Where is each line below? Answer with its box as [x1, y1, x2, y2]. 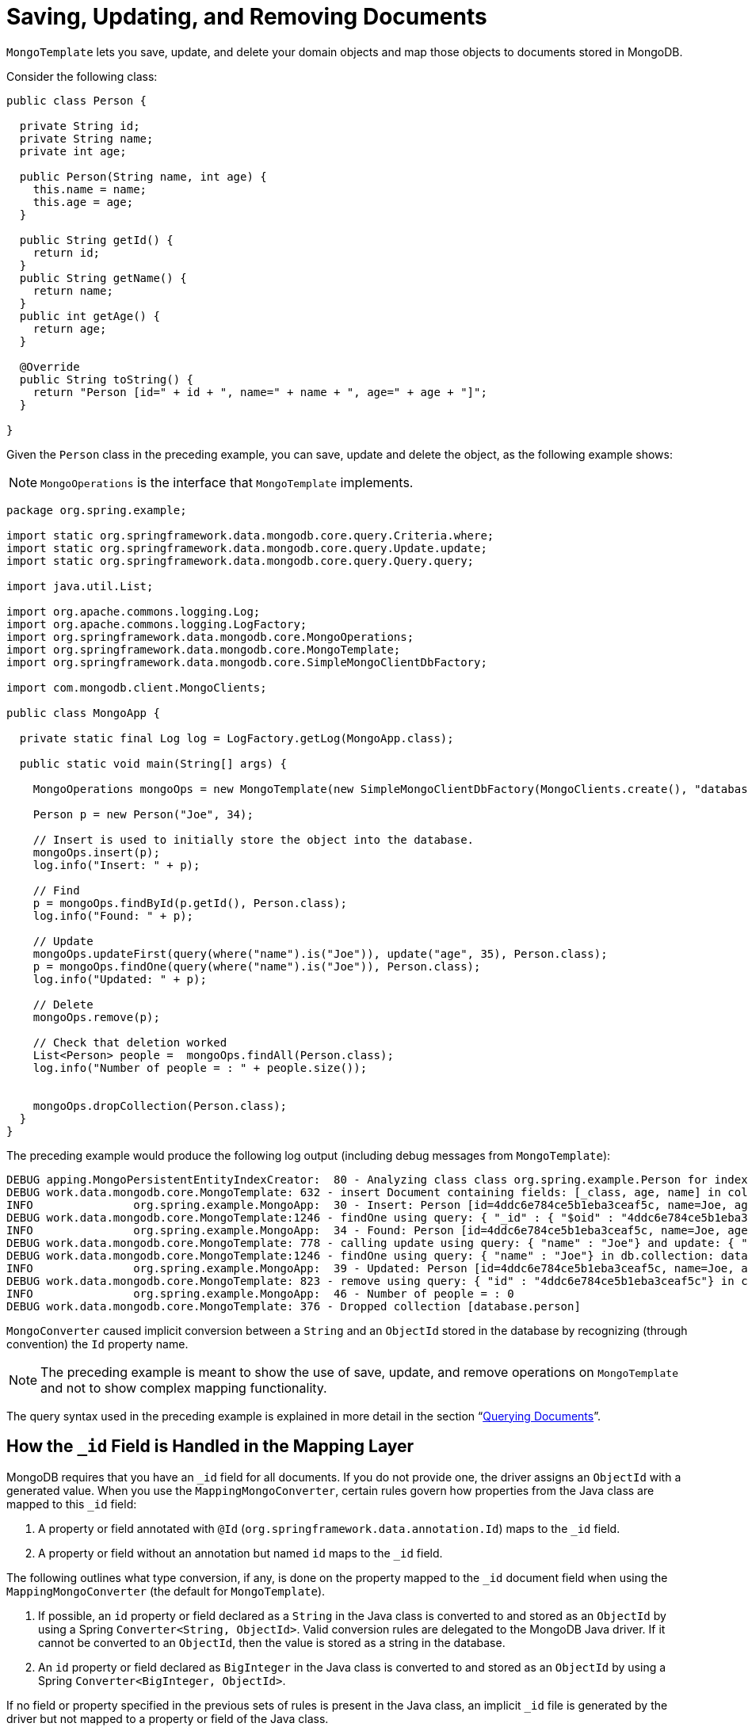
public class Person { [6, 93, 147, 107]
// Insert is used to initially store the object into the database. [32, 833, 475, 846]
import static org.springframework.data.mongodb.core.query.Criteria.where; [6, 528, 494, 542]
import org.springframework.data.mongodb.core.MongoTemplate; [6, 642, 401, 656]
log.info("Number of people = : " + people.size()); [32, 1061, 368, 1074]
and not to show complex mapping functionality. [40, 1379, 327, 1396]
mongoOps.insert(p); [32, 845, 160, 859]
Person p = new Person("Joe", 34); [32, 807, 254, 821]
